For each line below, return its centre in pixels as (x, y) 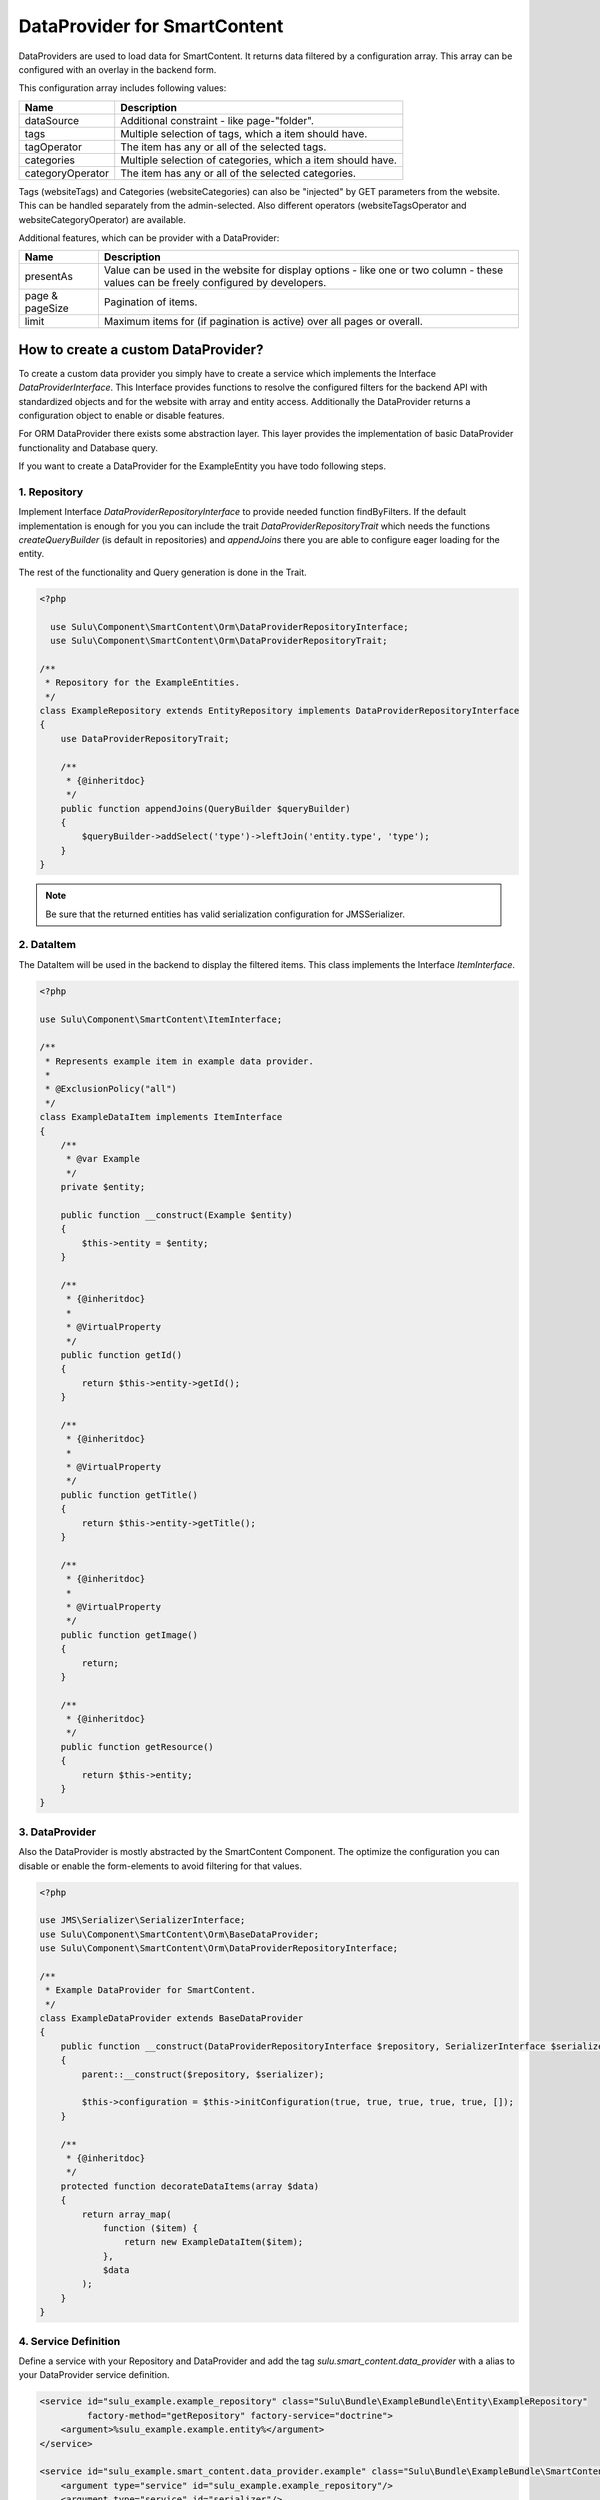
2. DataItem (47, 945)
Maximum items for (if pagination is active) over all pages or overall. (263, 322)
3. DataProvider (57, 1832)
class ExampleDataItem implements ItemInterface (161, 1117)
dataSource (52, 120)
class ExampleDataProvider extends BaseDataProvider (171, 2018)
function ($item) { (150, 2228)
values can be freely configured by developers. (215, 283)
